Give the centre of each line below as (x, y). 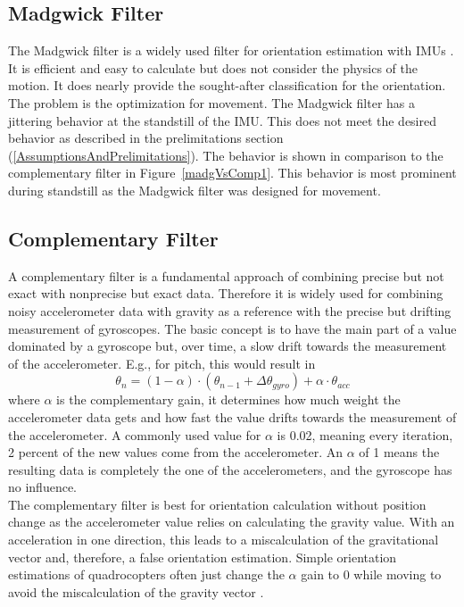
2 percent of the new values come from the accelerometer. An (176, 452)
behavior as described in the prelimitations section (146, 138)
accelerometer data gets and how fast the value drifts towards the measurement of (232, 416)
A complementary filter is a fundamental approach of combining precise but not (226, 275)
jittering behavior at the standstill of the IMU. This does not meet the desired (223, 120)
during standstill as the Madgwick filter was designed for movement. (195, 190)
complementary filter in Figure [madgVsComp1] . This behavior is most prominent (232, 173)
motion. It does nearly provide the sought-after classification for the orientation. (227, 85)
